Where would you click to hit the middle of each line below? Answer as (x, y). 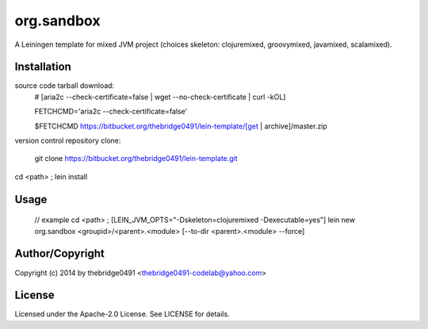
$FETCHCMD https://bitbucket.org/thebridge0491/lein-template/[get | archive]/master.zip (181, 126)
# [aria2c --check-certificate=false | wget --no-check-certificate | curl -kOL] (160, 97)
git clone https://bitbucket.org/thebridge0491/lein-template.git (136, 159)
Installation (43, 67)
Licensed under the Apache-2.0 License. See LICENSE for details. (122, 314)
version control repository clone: (68, 141)
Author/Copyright (59, 254)
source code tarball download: (65, 86)
